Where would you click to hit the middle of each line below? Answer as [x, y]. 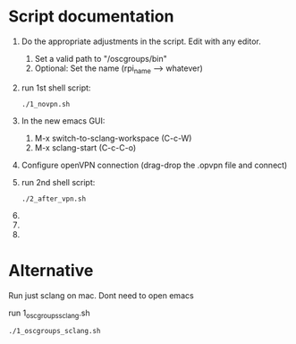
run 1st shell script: [56, 88]
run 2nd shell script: [58, 182]
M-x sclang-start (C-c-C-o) [85, 147]
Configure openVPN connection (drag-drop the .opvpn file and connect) [154, 165]
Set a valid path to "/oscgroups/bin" [101, 58]
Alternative [51, 270]
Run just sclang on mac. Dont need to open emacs [101, 295]
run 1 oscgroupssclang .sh [49, 314]
